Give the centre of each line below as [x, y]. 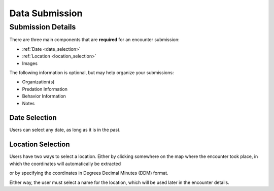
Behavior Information [44, 96]
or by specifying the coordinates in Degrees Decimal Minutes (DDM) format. [89, 173]
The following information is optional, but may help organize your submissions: [92, 72]
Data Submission [46, 13]
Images [30, 63]
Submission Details [43, 27]
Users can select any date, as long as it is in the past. [65, 130]
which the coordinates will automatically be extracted [65, 164]
